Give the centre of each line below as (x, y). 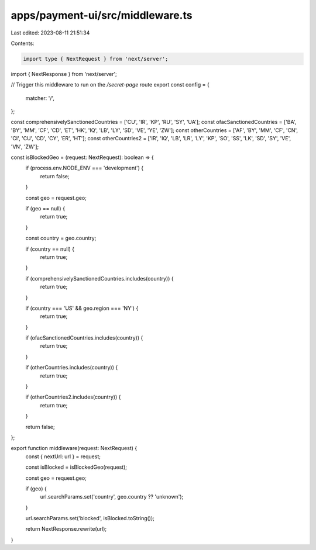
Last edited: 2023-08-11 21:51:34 (50, 33)
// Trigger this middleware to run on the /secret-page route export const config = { (110, 85)
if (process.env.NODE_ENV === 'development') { (85, 168)
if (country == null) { (50, 249)
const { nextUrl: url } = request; (63, 456)
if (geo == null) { (45, 208)
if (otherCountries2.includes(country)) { (73, 397)
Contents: (23, 43)
